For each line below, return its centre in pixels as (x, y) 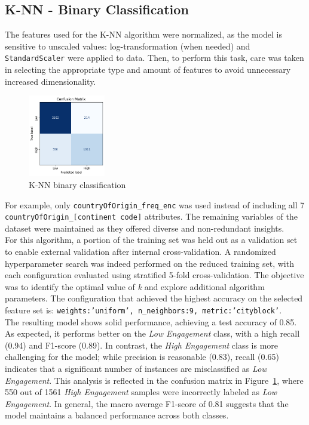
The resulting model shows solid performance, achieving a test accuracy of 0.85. (151, 321)
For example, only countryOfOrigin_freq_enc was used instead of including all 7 (155, 204)
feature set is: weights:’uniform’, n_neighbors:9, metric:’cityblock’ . (143, 310)
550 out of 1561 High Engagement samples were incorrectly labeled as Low (141, 392)
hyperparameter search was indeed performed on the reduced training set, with (149, 263)
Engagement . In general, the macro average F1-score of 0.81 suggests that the (147, 403)
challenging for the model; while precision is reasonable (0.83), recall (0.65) (142, 357)
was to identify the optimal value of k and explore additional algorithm (135, 286)
